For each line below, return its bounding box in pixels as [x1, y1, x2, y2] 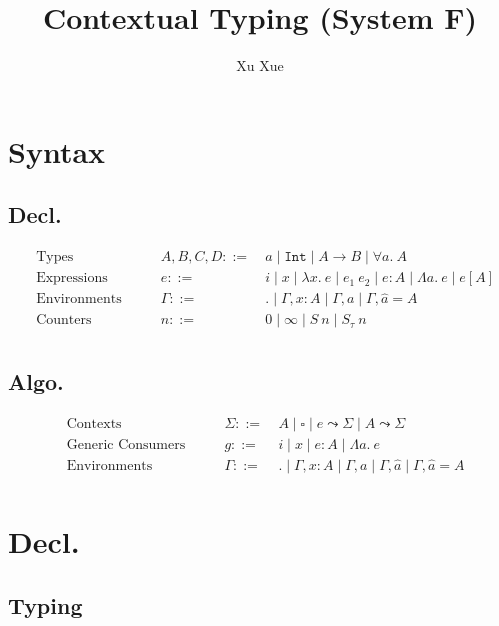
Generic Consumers [66, 437, 186, 452]
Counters [36, 313, 92, 328]
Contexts [66, 416, 122, 431]
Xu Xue [236, 55, 284, 76]
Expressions [36, 271, 108, 286]
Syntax [8, 130, 106, 171]
